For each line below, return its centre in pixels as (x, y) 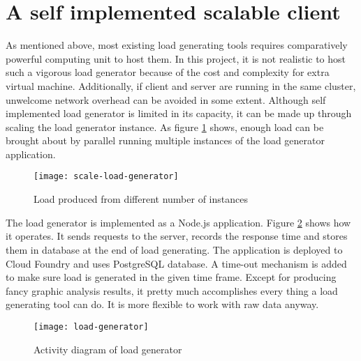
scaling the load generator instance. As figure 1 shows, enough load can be (165, 126)
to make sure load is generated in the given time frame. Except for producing (171, 277)
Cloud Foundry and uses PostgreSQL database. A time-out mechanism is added (176, 263)
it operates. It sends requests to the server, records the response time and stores (177, 236)
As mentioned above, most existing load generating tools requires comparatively (177, 45)
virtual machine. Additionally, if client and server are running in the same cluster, (181, 85)
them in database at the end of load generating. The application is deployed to (174, 249)
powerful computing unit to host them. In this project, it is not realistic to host (176, 58)
